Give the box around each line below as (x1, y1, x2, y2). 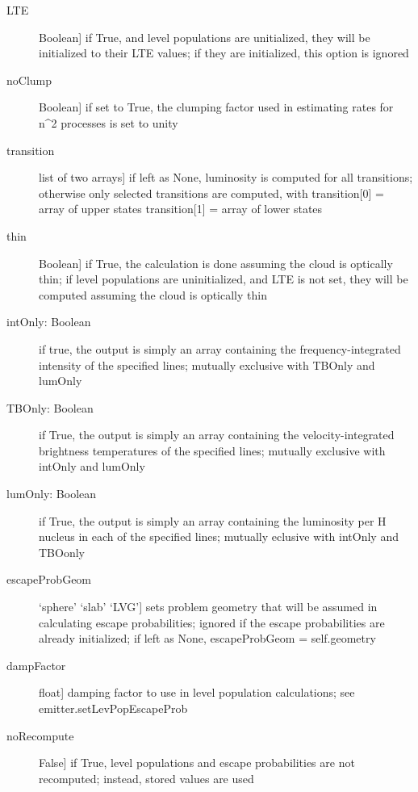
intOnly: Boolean (6, 313, 91, 330)
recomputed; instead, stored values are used (39, 769, 254, 786)
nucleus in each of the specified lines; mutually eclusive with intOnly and (39, 528, 399, 545)
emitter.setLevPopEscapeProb (39, 700, 188, 716)
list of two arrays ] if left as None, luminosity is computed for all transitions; (39, 169, 413, 186)
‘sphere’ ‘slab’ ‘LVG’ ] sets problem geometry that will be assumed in (39, 598, 378, 615)
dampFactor (6, 656, 66, 673)
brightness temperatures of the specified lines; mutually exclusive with (39, 442, 386, 459)
